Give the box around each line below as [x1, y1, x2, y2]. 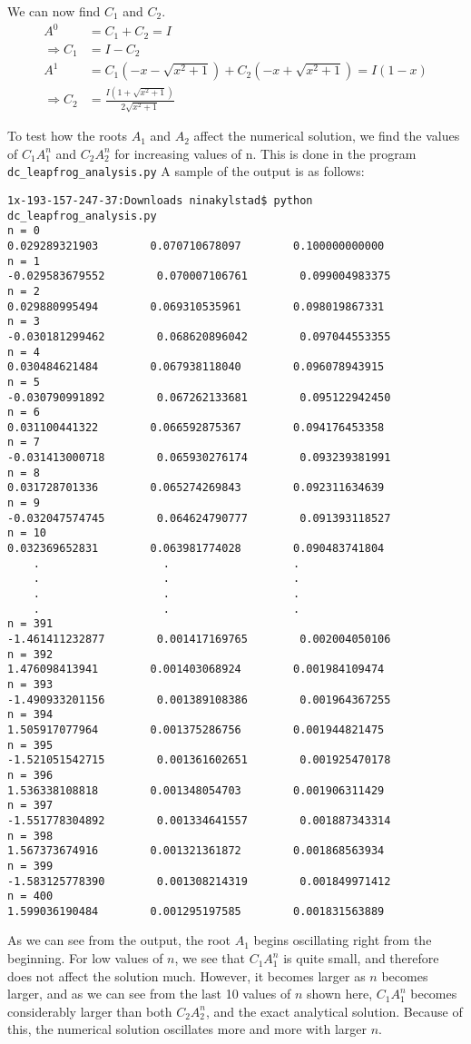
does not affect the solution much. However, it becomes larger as [7, 966, 366, 985]
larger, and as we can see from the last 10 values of [7, 984, 291, 1003]
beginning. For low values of [7, 949, 163, 968]
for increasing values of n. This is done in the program [114, 143, 417, 163]
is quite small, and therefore [283, 949, 439, 968]
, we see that [174, 949, 245, 968]
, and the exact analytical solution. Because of [206, 1001, 463, 1020]
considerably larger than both [7, 1001, 172, 1020]
